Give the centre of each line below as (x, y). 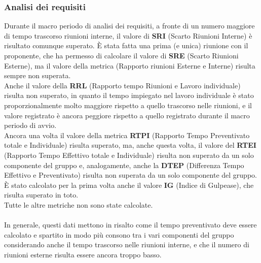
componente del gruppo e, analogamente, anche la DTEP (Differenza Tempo (124, 165)
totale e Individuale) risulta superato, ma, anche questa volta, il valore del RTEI (130, 145)
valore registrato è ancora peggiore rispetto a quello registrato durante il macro (127, 115)
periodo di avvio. (30, 125)
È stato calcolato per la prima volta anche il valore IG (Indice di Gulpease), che (129, 185)
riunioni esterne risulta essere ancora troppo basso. (83, 254)
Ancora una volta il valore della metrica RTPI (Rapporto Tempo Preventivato (127, 135)
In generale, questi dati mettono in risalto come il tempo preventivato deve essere (130, 225)
